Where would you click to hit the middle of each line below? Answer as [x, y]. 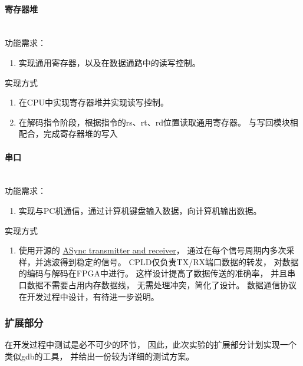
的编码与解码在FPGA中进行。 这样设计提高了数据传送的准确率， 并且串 [157, 273]
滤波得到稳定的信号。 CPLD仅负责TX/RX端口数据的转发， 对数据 [171, 261]
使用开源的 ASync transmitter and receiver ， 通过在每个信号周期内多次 [152, 250]
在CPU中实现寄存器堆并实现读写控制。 [93, 102]
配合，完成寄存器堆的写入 [68, 133]
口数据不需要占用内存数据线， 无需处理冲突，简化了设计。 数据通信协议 [158, 284]
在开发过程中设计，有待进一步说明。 [89, 296]
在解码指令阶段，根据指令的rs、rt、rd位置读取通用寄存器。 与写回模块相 [158, 122]
